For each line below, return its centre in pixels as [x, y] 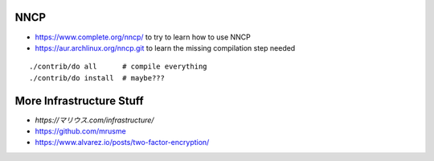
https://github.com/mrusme [80, 131]
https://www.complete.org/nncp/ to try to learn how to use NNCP [143, 37]
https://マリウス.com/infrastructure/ [94, 120]
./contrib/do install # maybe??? [97, 78]
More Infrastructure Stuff [79, 101]
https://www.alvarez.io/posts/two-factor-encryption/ [122, 142]
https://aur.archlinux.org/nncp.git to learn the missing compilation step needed [165, 47]
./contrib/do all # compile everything [119, 67]
